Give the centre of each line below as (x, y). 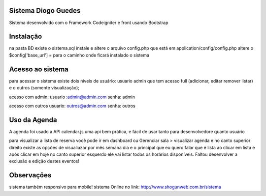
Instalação (26, 37)
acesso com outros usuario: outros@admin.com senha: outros (72, 106)
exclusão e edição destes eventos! (44, 161)
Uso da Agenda (33, 120)
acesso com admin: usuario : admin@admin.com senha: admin (72, 97)
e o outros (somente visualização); (44, 88)
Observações (30, 175)
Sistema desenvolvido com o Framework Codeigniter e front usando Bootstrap (89, 23)
